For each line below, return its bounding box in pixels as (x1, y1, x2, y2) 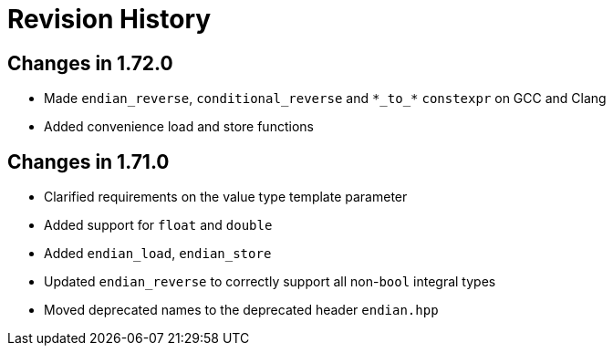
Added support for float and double (44, 217, 273, 234)
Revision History (7, 4, 212, 35)
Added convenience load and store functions (44, 119, 314, 135)
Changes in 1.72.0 (7, 51, 173, 75)
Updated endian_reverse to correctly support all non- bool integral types (44, 274, 496, 290)
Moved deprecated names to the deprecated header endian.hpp (44, 302, 439, 318)
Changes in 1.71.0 (7, 150, 170, 173)
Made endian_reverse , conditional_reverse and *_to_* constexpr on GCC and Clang (44, 90, 607, 107)
